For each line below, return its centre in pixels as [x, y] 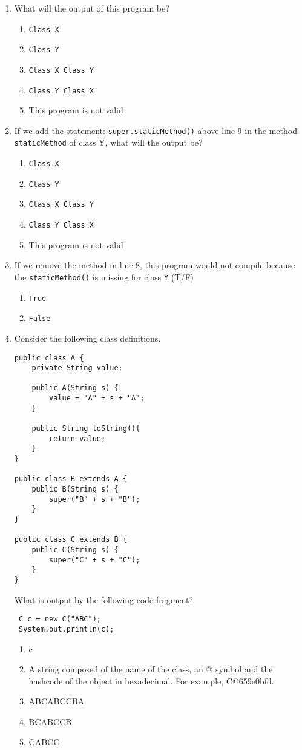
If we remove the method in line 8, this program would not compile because [155, 265]
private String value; [77, 368]
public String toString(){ [86, 429]
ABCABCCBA [57, 701]
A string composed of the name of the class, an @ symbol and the [151, 669]
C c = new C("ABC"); [60, 619]
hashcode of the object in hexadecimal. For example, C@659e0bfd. [151, 681]
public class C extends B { [71, 540]
